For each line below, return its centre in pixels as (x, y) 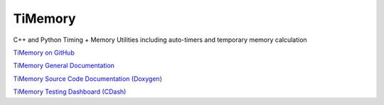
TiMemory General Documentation (64, 66)
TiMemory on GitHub (44, 52)
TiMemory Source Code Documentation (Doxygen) (88, 79)
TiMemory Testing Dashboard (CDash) (70, 92)
